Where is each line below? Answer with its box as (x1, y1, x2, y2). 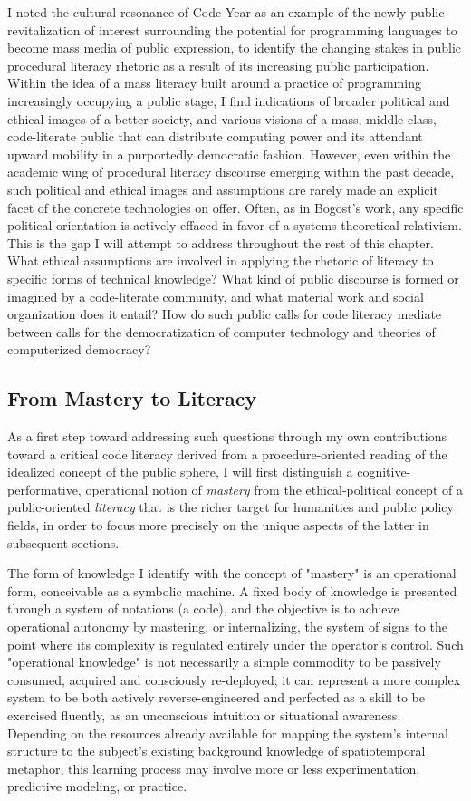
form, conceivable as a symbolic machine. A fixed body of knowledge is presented (7, 581, 457, 600)
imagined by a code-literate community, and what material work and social (7, 286, 424, 305)
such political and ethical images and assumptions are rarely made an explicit (7, 179, 438, 198)
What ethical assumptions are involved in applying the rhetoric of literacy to (7, 251, 434, 270)
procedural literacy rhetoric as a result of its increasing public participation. (7, 55, 429, 74)
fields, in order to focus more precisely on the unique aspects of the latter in (7, 516, 429, 535)
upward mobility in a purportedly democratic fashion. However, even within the (7, 144, 451, 163)
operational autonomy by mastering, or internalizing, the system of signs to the (7, 617, 447, 636)
